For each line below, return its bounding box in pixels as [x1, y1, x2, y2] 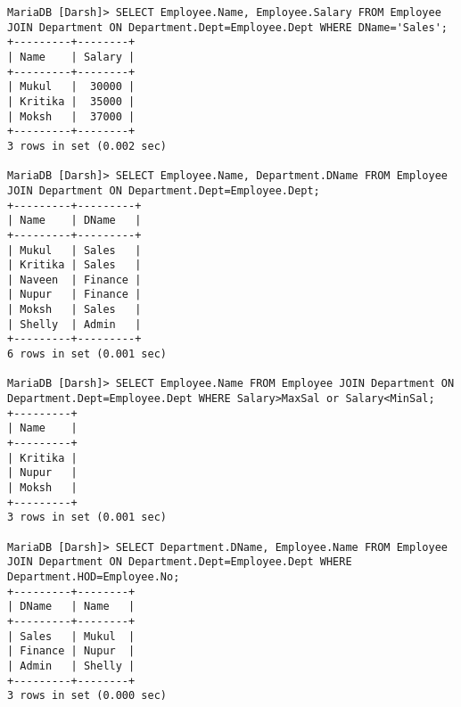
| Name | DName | [7, 214, 142, 227]
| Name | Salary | [7, 50, 136, 63]
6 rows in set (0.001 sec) [7, 348, 167, 361]
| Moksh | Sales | [7, 303, 142, 317]
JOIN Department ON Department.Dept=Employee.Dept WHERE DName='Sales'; [7, 21, 448, 34]
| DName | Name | [7, 600, 136, 613]
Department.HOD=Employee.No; [7, 570, 180, 583]
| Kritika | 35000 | [7, 95, 136, 108]
